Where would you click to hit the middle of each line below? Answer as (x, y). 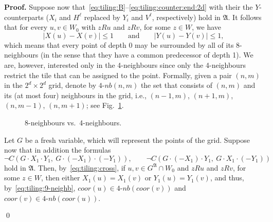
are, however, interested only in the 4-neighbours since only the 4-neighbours (125, 64)
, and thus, (227, 178)
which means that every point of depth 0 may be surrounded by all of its (119, 44)
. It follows (245, 17)
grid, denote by (72, 85)
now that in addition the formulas (58, 150)
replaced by (102, 17)
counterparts (24, 17)
